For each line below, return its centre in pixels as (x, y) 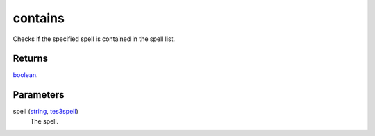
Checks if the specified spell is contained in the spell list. (94, 39)
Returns (31, 59)
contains (39, 18)
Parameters (39, 95)
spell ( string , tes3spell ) (46, 112)
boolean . (25, 75)
